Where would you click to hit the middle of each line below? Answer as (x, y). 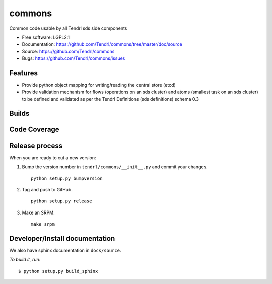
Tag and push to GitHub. (47, 189)
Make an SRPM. (38, 212)
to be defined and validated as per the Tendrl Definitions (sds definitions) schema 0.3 (110, 99)
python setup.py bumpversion (67, 178)
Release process (36, 145)
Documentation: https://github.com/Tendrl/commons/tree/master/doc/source (102, 44)
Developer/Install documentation (62, 238)
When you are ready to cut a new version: (53, 157)
